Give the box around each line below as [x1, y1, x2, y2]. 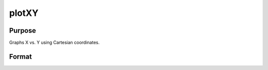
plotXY [9, 7, 39, 18]
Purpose [9, 26, 36, 35]
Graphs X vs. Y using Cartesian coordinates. [9, 40, 100, 46]
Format [9, 52, 32, 61]
